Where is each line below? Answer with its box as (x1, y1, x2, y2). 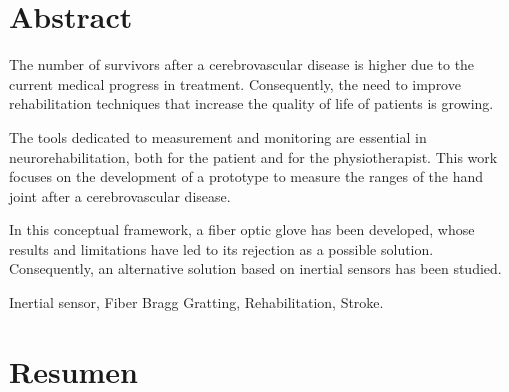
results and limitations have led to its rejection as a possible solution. (9, 238, 434, 259)
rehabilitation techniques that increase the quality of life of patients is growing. (9, 93, 494, 114)
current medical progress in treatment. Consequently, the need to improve (9, 73, 461, 94)
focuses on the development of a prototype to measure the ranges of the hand (9, 166, 484, 187)
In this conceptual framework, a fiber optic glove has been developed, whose (9, 219, 475, 240)
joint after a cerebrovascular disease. (9, 185, 231, 206)
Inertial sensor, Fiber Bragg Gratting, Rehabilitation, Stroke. (9, 292, 384, 313)
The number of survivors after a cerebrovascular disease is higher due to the (9, 54, 475, 75)
